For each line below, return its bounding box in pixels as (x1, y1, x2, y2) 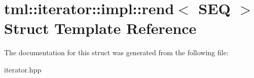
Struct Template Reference (4, 18, 197, 38)
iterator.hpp (4, 64, 42, 74)
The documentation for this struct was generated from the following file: (4, 47, 229, 58)
